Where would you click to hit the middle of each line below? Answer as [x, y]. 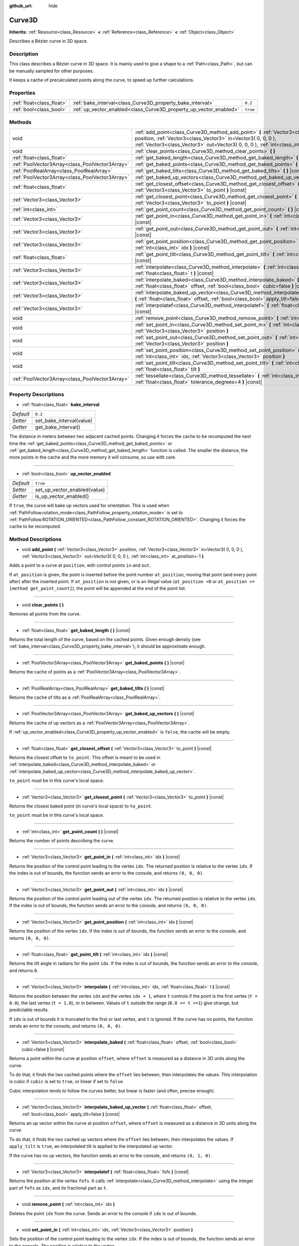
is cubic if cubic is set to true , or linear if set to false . [67, 1082]
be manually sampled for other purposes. [52, 71]
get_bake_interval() [58, 427]
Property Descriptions [37, 395]
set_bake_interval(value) [64, 421]
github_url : [21, 6]
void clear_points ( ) [43, 605]
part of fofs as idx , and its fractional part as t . [58, 1188]
